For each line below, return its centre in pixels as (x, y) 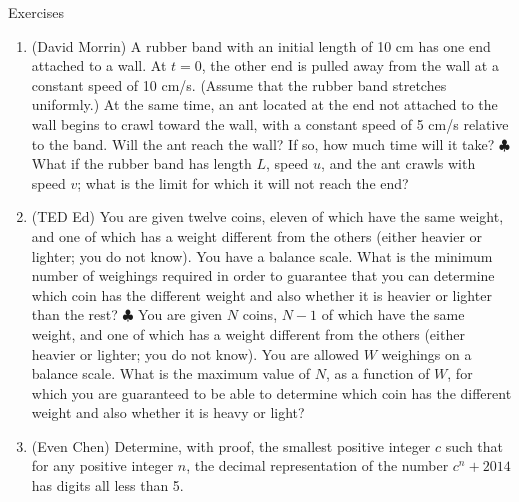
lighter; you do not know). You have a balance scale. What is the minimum (262, 255)
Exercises (36, 12)
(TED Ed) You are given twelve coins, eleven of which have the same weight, (267, 216)
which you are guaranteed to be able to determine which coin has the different (271, 392)
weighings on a (426, 353)
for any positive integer (102, 465)
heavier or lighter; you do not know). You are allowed (195, 353)
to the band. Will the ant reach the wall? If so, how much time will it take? (263, 143)
